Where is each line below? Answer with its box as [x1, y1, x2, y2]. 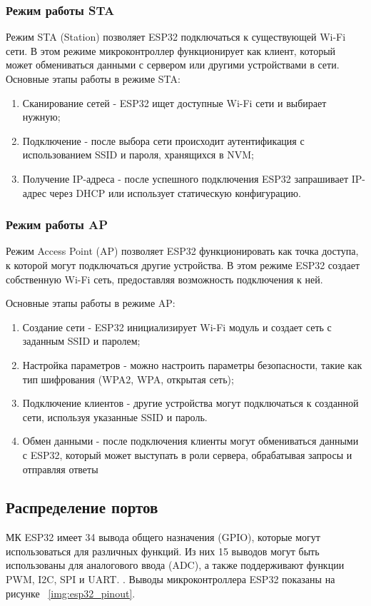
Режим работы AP [6, 216, 108, 233]
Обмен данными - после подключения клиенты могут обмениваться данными [22, 433, 359, 448]
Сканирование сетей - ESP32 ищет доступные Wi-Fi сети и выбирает [22, 95, 327, 110]
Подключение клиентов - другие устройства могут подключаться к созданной [22, 395, 359, 410]
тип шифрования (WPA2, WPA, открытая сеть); [22, 371, 234, 386]
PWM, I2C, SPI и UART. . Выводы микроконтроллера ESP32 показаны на [6, 572, 335, 587]
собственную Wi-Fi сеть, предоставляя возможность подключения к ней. [6, 271, 323, 286]
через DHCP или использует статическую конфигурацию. [49, 185, 301, 200]
